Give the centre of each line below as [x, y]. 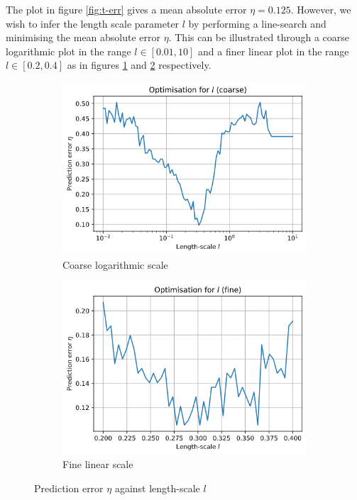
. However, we [321, 9]
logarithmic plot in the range [68, 51]
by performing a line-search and [257, 23]
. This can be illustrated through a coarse [259, 37]
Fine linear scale [98, 464]
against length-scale [157, 488]
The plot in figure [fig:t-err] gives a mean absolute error [126, 9]
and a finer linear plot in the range [274, 51]
